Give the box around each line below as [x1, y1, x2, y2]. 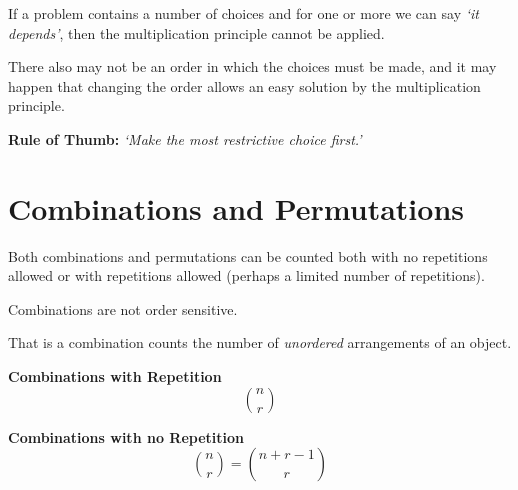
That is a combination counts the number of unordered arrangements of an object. [8, 332, 512, 353]
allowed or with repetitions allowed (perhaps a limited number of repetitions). [8, 265, 485, 286]
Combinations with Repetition [8, 366, 222, 387]
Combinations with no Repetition [8, 426, 244, 447]
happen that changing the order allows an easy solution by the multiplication [8, 75, 481, 96]
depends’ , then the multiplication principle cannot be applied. [8, 22, 385, 43]
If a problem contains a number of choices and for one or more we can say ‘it [8, 3, 479, 23]
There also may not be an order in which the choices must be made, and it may [8, 56, 497, 77]
